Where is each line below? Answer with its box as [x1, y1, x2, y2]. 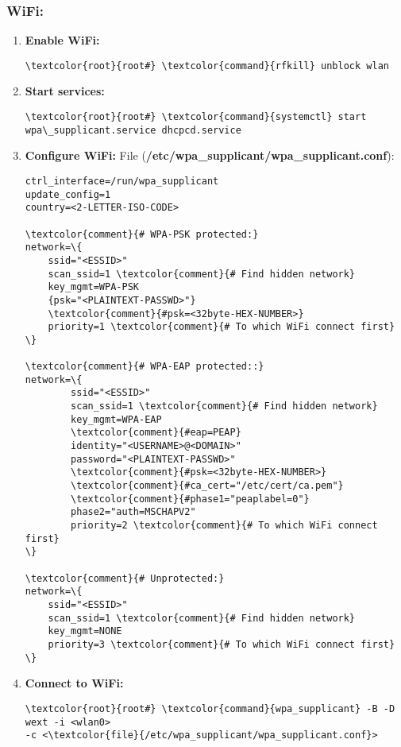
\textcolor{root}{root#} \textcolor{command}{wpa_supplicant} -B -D [25, 702, 395, 714]
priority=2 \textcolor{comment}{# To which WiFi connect [71, 520, 378, 532]
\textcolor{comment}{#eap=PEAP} [71, 427, 241, 439]
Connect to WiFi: [25, 675, 124, 691]
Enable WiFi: [25, 32, 100, 48]
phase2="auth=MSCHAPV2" [71, 506, 196, 518]
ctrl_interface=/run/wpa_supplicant [25, 175, 219, 187]
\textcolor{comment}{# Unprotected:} [25, 572, 225, 584]
